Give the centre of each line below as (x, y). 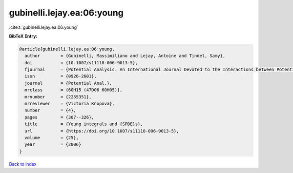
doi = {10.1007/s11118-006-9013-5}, (81, 63)
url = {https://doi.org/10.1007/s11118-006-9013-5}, (102, 131)
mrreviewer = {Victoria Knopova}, (70, 104)
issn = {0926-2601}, (61, 76)
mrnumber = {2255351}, (58, 97)
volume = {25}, (52, 138)
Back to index (23, 164)
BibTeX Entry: (23, 36)
